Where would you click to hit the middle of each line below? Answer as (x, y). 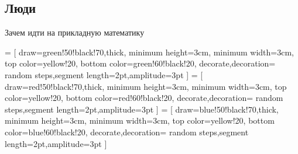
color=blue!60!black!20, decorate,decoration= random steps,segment (127, 132)
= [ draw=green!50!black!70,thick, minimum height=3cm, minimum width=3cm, (149, 52)
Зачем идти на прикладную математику (75, 32)
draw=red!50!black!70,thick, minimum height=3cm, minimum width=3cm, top (146, 86)
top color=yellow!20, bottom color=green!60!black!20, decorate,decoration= (140, 63)
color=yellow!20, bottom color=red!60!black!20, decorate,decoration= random (144, 98)
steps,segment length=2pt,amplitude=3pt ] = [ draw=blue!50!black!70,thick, (142, 109)
